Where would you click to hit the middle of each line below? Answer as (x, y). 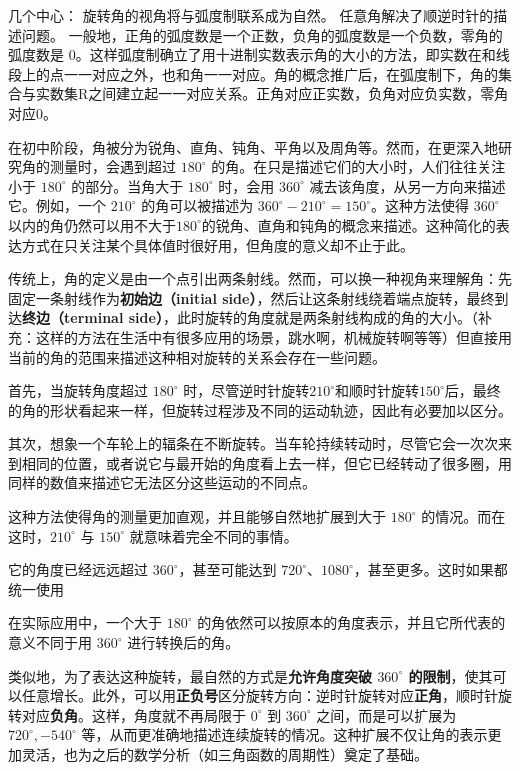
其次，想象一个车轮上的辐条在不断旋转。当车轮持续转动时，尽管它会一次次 (253, 443)
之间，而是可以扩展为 (386, 714)
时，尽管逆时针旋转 (246, 390)
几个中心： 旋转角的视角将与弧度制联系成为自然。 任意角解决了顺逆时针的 (251, 15)
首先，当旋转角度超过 (78, 390)
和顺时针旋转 (377, 390)
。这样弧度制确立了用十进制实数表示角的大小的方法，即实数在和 (285, 54)
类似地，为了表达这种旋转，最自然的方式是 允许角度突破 (190, 675)
